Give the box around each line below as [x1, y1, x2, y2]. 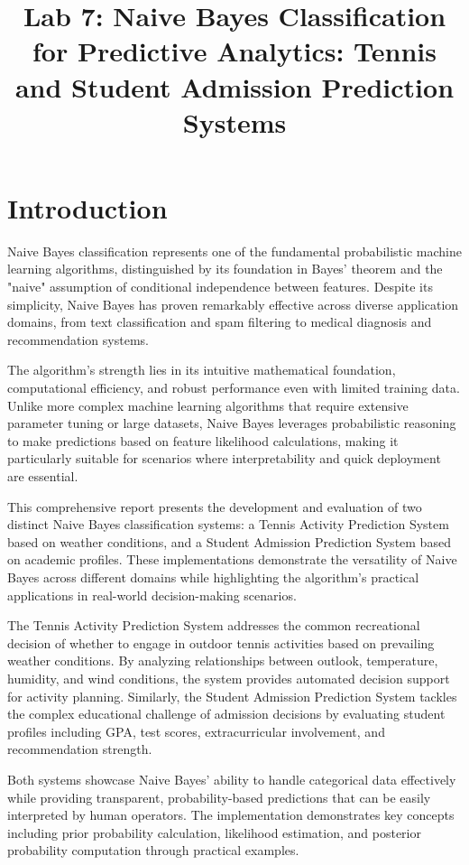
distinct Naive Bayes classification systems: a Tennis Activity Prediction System [7, 515, 449, 534]
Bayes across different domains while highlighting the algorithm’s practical [7, 567, 419, 586]
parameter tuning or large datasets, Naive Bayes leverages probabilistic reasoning [7, 414, 456, 432]
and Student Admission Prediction [14, 68, 455, 105]
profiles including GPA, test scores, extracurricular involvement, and [7, 721, 385, 740]
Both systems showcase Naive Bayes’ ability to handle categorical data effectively [7, 769, 456, 788]
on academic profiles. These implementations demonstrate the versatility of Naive [7, 550, 457, 569]
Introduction [7, 189, 168, 226]
